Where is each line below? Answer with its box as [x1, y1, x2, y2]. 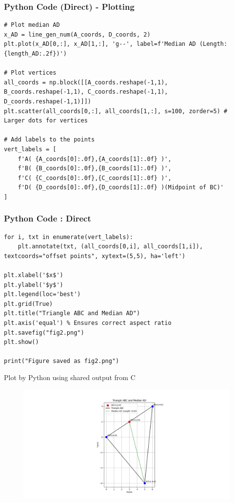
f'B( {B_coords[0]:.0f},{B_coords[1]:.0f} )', [18, 165, 172, 172]
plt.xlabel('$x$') [4, 272, 63, 279]
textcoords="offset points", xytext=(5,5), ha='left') [4, 252, 186, 260]
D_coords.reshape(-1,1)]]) [4, 98, 91, 105]
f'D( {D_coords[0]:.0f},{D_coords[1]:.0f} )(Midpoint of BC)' [18, 184, 224, 191]
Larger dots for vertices [4, 117, 88, 124]
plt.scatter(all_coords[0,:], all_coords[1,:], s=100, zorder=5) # [4, 107, 228, 115]
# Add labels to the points [4, 136, 95, 143]
